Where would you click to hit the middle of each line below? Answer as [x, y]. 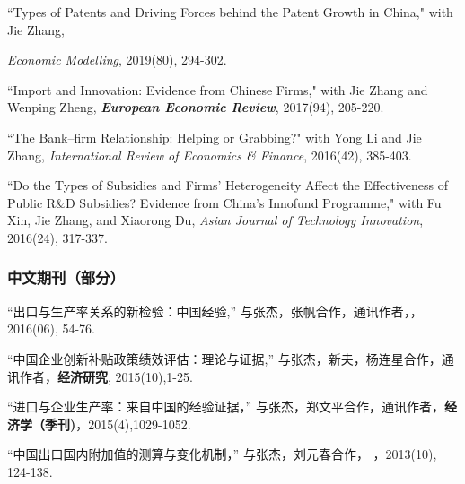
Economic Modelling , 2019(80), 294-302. [117, 60]
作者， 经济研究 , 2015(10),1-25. [106, 376]
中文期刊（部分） [66, 277]
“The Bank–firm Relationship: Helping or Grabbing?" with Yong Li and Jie [215, 137]
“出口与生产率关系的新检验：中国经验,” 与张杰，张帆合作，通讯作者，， [215, 311]
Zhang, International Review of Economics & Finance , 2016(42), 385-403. [210, 155]
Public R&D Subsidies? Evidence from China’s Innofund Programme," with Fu [224, 202]
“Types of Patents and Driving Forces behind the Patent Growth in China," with [230, 12]
